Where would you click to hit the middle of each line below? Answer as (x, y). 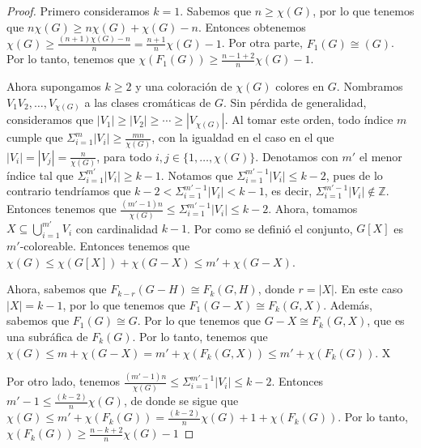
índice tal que (40, 175)
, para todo (124, 156)
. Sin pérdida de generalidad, (295, 102)
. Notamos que (197, 175)
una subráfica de (47, 336)
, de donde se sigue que (181, 401)
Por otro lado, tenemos (63, 381)
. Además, (348, 304)
